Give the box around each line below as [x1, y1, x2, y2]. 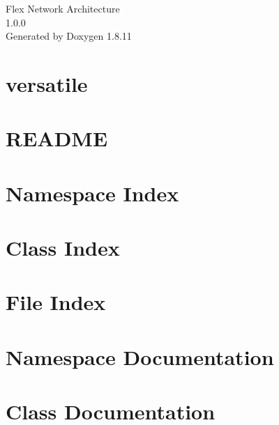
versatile [6, 69, 88, 98]
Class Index [6, 233, 120, 262]
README [6, 124, 108, 153]
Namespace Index [6, 178, 179, 207]
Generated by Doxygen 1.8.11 [6, 29, 132, 43]
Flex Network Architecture [6, 1, 120, 15]
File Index [6, 288, 106, 316]
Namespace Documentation [6, 342, 274, 371]
